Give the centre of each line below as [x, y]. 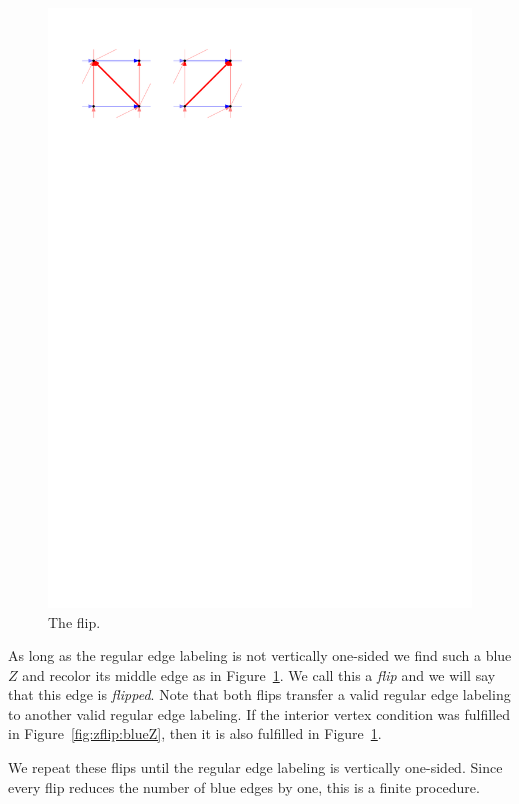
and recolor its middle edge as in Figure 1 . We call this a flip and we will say [259, 674]
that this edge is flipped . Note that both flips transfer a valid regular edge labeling [259, 694]
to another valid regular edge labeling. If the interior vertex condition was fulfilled [259, 713]
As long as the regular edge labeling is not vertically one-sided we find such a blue [260, 655]
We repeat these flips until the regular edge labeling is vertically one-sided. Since [255, 767]
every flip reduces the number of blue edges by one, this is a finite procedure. [244, 786]
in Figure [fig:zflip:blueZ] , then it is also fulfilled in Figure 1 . [195, 733]
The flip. [74, 621]
